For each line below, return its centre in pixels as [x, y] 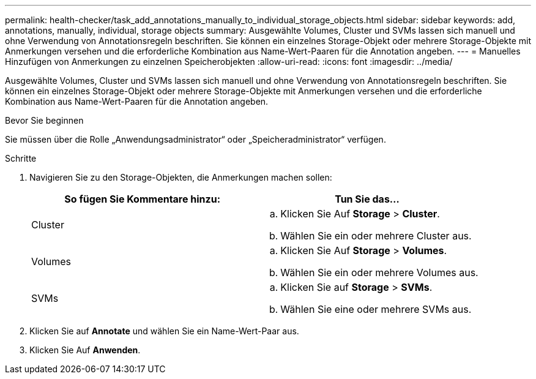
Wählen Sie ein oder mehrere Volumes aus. [379, 272]
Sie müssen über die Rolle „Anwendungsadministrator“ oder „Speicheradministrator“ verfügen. [195, 139]
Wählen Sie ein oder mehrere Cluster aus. [376, 236]
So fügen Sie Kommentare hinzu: [143, 199]
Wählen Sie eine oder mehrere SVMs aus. [376, 309]
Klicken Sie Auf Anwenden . [85, 350]
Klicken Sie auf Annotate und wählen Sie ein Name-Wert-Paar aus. [164, 331]
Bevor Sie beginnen [44, 120]
